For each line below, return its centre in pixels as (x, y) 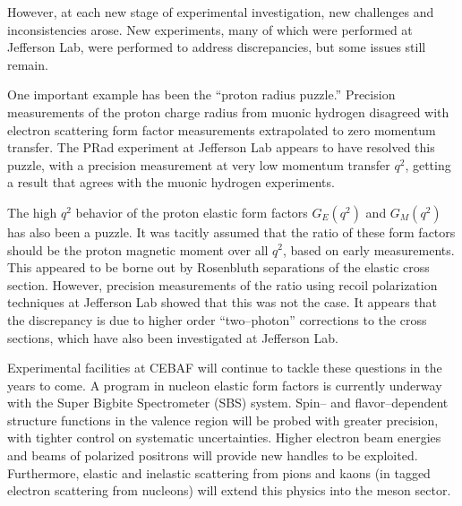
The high (32, 212)
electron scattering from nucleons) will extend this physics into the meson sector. (229, 490)
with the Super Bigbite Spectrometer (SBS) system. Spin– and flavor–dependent (228, 403)
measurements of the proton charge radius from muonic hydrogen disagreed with (228, 111)
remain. (28, 64)
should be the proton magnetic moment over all (138, 249)
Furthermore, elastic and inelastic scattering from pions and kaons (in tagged (219, 472)
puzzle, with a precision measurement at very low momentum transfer (199, 164)
